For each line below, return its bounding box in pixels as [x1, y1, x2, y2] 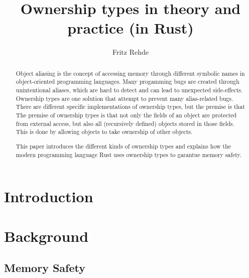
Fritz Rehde [112, 47, 149, 57]
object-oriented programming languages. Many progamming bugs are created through [16, 77, 239, 86]
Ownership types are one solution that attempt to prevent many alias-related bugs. [16, 94, 233, 102]
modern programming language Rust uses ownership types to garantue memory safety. [16, 150, 242, 159]
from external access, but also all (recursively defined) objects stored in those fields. [16, 119, 234, 127]
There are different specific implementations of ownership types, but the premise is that [16, 102, 245, 111]
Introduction [4, 186, 93, 207]
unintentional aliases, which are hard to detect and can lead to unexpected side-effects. [16, 86, 243, 94]
